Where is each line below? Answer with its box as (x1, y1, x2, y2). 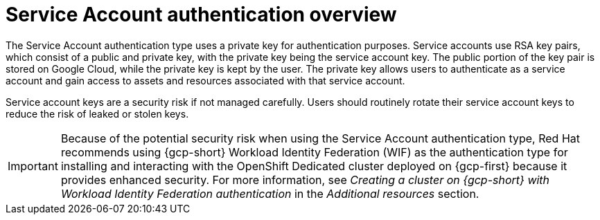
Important (8, 158, 58, 173)
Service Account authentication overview (6, 3, 397, 26)
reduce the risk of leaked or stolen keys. (6, 107, 189, 120)
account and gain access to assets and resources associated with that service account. (6, 74, 405, 86)
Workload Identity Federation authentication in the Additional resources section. (60, 186, 479, 201)
